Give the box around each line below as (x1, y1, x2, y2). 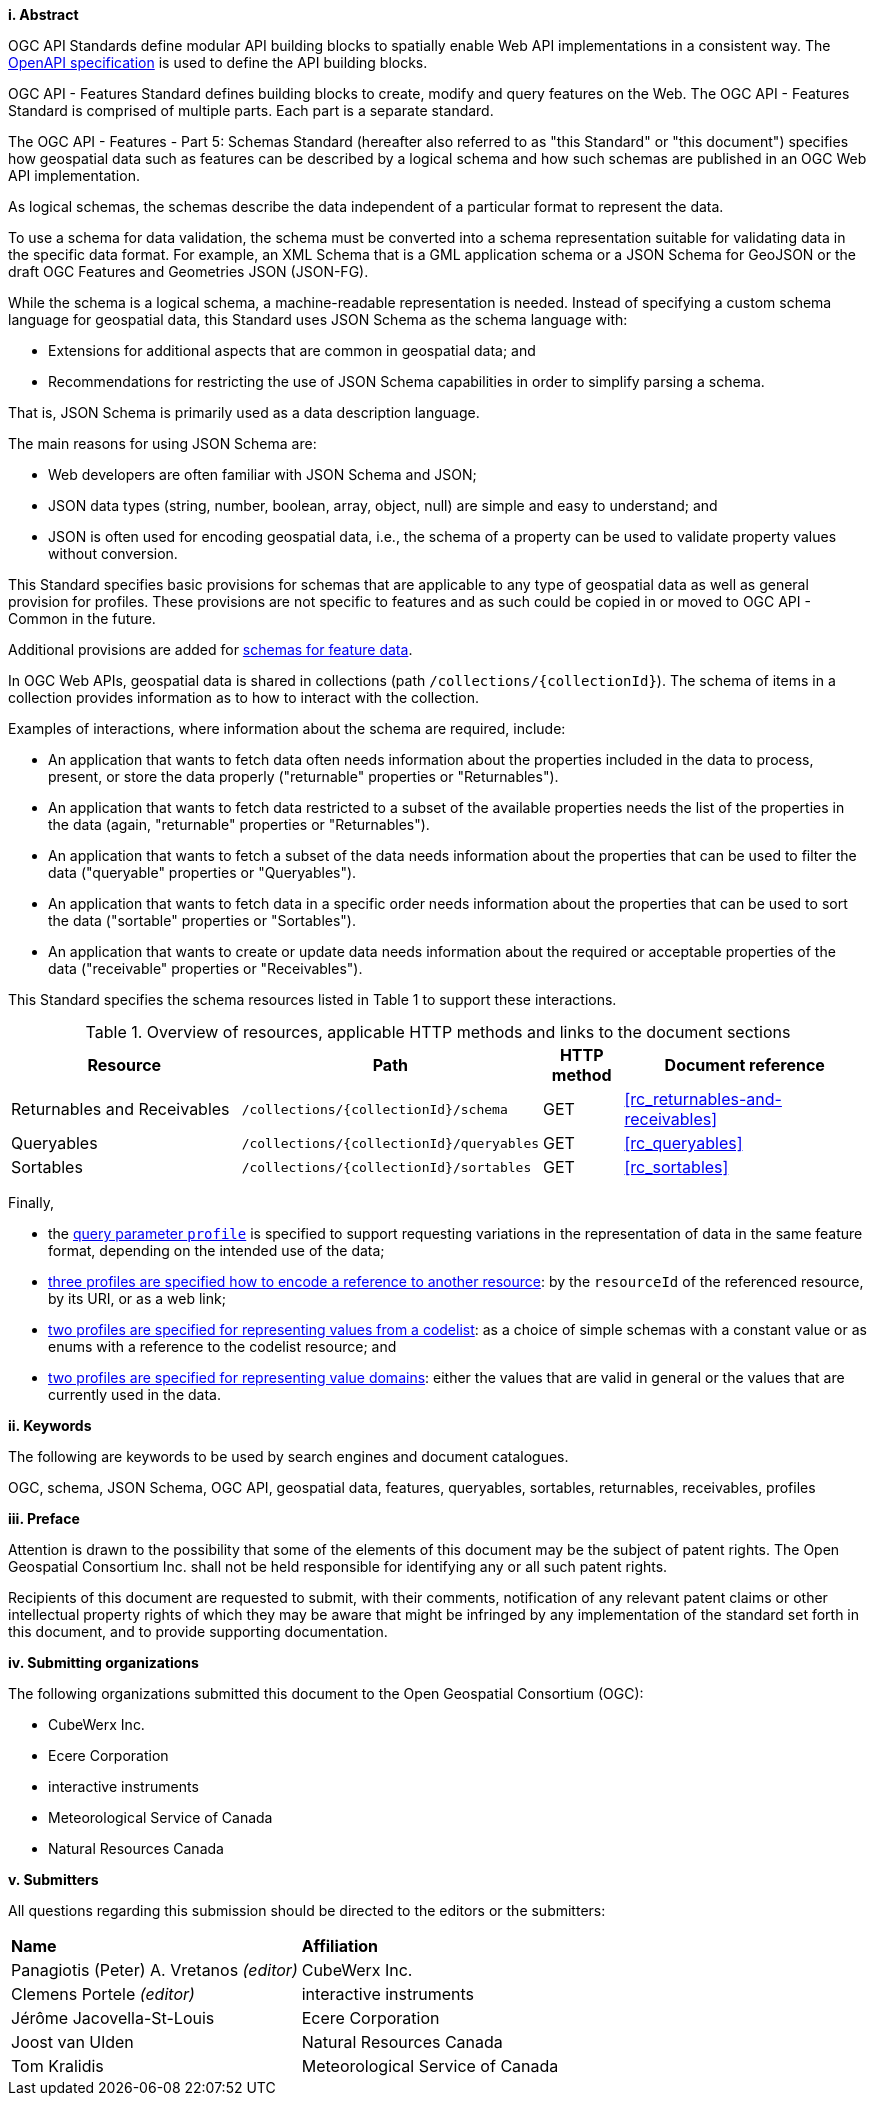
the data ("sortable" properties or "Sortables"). (48, 912, 356, 929)
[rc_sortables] (624, 1157, 729, 1177)
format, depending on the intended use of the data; (48, 1242, 385, 1259)
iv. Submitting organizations (8, 1654, 199, 1671)
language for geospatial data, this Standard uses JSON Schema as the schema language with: (8, 311, 628, 328)
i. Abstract (8, 6, 79, 23)
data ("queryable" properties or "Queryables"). (48, 864, 357, 881)
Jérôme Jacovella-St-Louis (11, 2008, 215, 2028)
